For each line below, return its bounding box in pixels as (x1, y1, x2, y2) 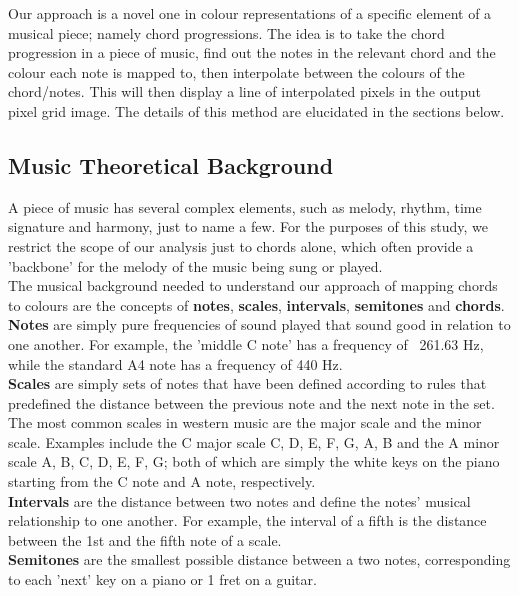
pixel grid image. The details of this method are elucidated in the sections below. (8, 100, 505, 121)
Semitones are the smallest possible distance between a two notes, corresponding (8, 549, 511, 570)
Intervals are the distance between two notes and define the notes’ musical (8, 490, 471, 511)
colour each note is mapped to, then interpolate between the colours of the (8, 61, 465, 82)
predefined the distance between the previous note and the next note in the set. (8, 392, 495, 413)
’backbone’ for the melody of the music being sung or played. (8, 255, 383, 276)
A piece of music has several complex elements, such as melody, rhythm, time (8, 196, 482, 217)
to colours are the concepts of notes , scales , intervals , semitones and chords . (8, 294, 505, 315)
